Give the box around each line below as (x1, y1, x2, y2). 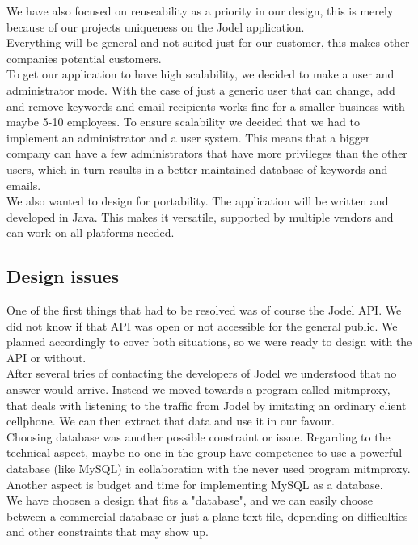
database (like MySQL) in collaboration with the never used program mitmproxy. (6, 460, 411, 477)
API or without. (6, 349, 87, 365)
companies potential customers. (6, 49, 162, 66)
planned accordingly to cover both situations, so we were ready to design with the (6, 333, 412, 350)
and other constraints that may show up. (6, 523, 209, 540)
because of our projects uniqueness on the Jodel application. (6, 18, 305, 35)
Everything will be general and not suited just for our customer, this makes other (6, 34, 410, 51)
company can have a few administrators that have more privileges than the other (6, 145, 407, 162)
